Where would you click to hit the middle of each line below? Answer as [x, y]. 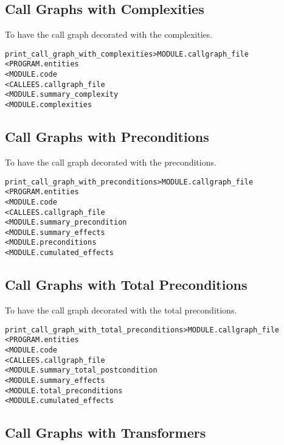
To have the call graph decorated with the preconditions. [111, 162]
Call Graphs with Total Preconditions [126, 285]
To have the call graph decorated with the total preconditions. [121, 310]
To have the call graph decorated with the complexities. [109, 34]
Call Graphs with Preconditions [107, 137]
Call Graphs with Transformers [106, 433]
